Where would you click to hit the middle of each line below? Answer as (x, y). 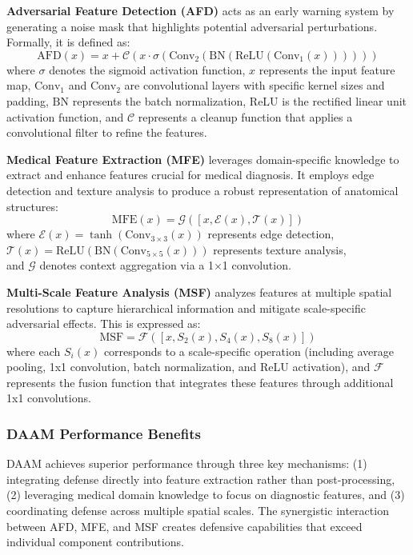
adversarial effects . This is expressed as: (104, 323)
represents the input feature (327, 69)
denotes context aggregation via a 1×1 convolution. (165, 265)
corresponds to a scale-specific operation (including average (249, 351)
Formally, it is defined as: (68, 42)
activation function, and (65, 116)
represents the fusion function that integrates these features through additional (200, 382)
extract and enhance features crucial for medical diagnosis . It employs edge (190, 175)
